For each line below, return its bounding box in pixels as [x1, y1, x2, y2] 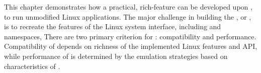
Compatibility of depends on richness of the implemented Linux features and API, [4, 41, 257, 51]
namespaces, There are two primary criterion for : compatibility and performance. [4, 31, 256, 41]
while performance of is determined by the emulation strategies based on [4, 50, 228, 61]
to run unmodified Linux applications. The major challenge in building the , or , [4, 11, 251, 22]
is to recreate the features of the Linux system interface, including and [4, 21, 221, 32]
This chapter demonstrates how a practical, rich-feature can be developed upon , [4, 2, 252, 12]
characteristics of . [4, 60, 60, 71]
